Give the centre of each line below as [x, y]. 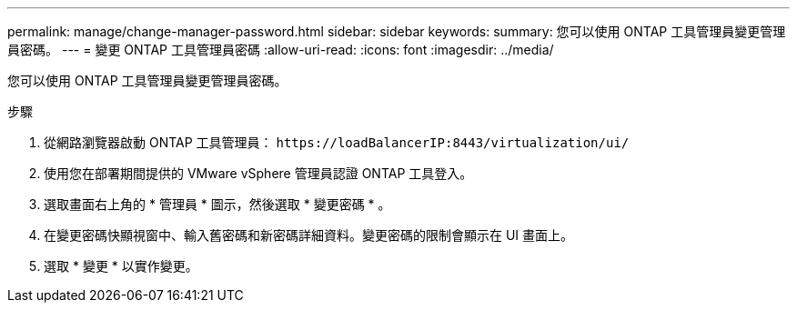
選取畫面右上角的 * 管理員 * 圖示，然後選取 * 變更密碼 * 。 [217, 204]
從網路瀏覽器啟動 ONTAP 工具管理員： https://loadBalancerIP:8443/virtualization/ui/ [337, 142]
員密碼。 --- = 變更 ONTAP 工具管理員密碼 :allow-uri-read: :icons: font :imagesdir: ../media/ [281, 50]
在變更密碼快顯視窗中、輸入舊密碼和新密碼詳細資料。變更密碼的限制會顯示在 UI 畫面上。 [309, 235]
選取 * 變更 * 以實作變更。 [121, 266]
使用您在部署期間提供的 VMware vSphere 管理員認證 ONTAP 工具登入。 [258, 173]
